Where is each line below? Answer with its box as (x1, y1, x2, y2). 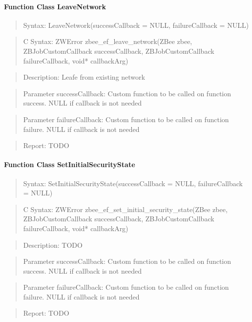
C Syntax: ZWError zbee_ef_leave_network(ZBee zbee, (23, 36, 192, 46)
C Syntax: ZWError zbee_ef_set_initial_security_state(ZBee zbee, (23, 204, 228, 214)
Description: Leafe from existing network (23, 72, 145, 82)
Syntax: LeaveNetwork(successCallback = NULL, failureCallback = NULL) (23, 20, 249, 30)
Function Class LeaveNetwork (4, 1, 106, 11)
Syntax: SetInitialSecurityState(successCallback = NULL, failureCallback (23, 178, 243, 188)
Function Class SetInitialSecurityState (4, 159, 135, 170)
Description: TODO (23, 239, 83, 250)
